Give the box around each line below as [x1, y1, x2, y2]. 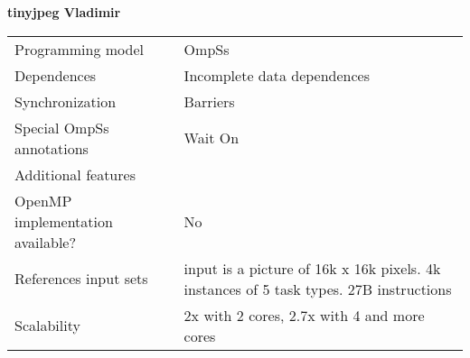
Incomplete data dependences [183, 64, 371, 86]
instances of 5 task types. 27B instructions [183, 278, 452, 299]
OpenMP [14, 189, 72, 211]
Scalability [14, 315, 80, 336]
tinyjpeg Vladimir [7, 3, 121, 22]
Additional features [14, 163, 136, 185]
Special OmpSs [14, 116, 109, 138]
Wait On [183, 127, 240, 149]
